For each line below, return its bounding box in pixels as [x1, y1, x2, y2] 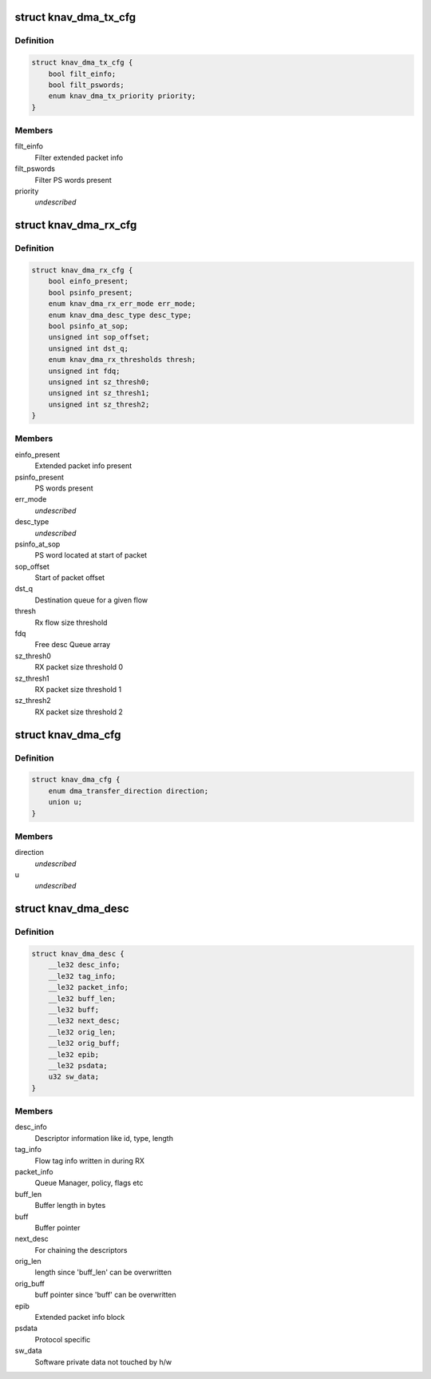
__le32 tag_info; [48, 972, 117, 980]
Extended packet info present [34, 461, 132, 471]
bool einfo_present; [48, 276, 129, 286]
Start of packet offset [34, 573, 105, 582]
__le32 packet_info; [48, 983, 129, 992]
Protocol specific [34, 1334, 91, 1344]
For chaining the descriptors [34, 1245, 128, 1254]
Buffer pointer [34, 1222, 81, 1232]
